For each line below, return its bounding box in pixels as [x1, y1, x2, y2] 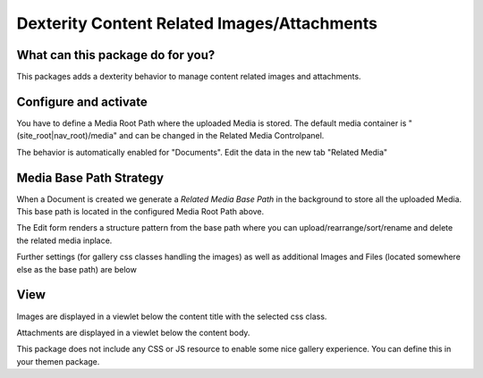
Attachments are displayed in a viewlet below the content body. [16, 327, 250, 338]
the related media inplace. [16, 235, 113, 246]
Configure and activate [16, 94, 148, 109]
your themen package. [16, 356, 100, 366]
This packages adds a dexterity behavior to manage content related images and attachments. [16, 71, 361, 82]
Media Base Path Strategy [16, 170, 165, 185]
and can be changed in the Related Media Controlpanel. [119, 130, 325, 141]
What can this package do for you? [16, 47, 216, 63]
